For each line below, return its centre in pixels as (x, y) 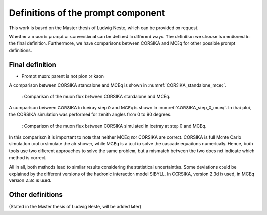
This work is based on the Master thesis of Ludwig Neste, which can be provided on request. (104, 28)
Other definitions (36, 195)
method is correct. (28, 158)
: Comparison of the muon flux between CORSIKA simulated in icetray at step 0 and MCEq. (114, 126)
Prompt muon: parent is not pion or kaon (63, 76)
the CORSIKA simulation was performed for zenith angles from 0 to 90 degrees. (90, 115)
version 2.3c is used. (30, 180)
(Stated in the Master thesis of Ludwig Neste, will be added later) (75, 207)
